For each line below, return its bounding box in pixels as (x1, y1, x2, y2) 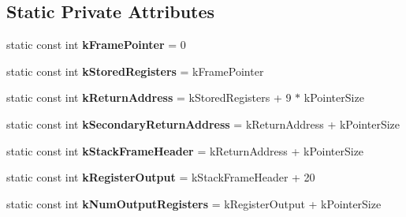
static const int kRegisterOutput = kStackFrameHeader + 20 (6, 169, 315, 185)
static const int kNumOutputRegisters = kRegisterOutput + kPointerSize (6, 195, 382, 211)
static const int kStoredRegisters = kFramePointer (6, 62, 264, 79)
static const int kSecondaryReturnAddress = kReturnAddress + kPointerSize (6, 115, 400, 132)
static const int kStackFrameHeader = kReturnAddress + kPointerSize (6, 142, 364, 159)
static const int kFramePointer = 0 (6, 36, 186, 53)
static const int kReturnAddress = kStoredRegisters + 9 (6, 89, 292, 106)
